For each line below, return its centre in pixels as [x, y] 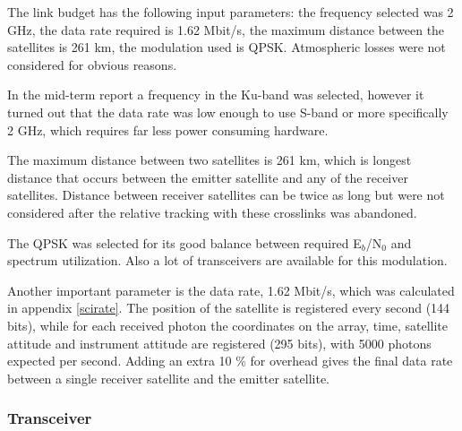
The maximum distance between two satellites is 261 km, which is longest [210, 160]
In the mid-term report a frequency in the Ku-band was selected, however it [216, 95]
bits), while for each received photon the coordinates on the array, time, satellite [227, 325]
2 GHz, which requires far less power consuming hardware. [168, 129]
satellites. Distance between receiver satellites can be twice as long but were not [226, 195]
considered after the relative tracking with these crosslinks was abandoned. [212, 212]
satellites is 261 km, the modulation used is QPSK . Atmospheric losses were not [227, 47]
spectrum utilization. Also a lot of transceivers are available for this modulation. [227, 260]
